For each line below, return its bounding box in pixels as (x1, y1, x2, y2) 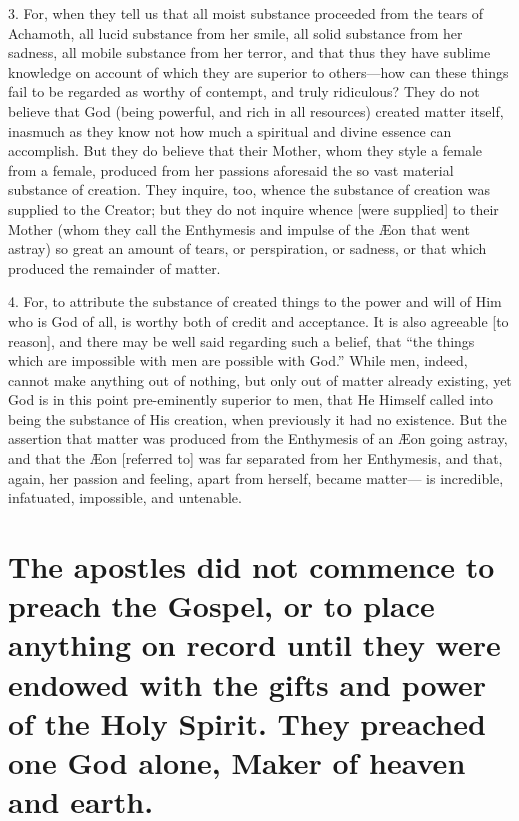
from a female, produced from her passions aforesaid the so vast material (8, 159, 454, 180)
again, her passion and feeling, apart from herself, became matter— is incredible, (8, 467, 504, 488)
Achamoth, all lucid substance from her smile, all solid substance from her (8, 22, 463, 43)
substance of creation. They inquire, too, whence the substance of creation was (8, 179, 490, 200)
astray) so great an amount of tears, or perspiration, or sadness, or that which (8, 238, 487, 259)
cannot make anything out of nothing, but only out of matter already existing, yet (8, 369, 512, 390)
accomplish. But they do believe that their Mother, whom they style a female (8, 140, 483, 161)
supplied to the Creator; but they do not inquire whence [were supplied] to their (8, 198, 499, 219)
